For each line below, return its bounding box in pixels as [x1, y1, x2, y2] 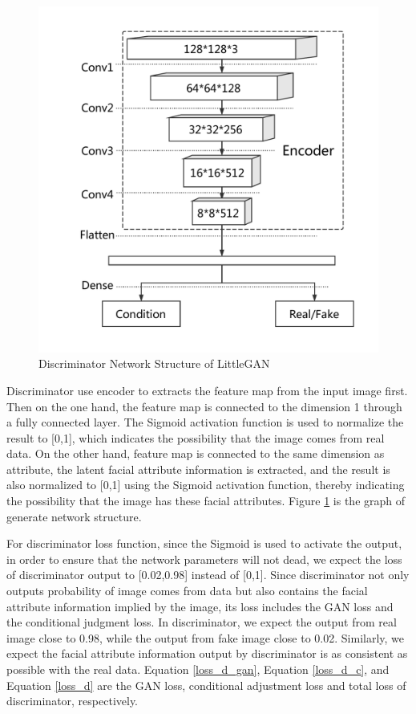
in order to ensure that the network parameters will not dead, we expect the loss [6, 550, 402, 567]
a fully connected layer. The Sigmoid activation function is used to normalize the [6, 414, 404, 430]
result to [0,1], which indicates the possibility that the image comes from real [6, 429, 385, 446]
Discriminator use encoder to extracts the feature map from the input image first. [6, 381, 408, 398]
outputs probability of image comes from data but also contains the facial [6, 582, 368, 599]
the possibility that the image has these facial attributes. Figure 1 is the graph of [6, 492, 406, 509]
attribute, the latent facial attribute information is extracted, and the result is [6, 460, 390, 477]
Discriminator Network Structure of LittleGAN [38, 355, 270, 372]
